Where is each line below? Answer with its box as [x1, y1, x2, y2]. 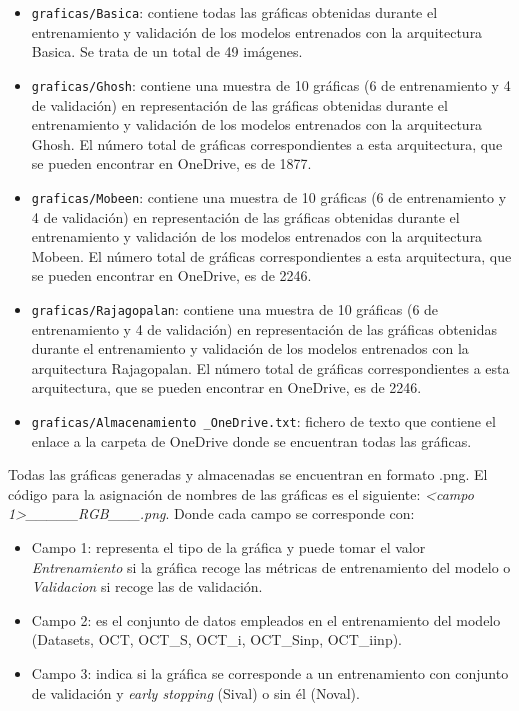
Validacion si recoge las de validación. [31, 576, 263, 597]
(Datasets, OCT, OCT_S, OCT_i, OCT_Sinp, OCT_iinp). [31, 629, 402, 650]
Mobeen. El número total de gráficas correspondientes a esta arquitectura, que [31, 245, 512, 266]
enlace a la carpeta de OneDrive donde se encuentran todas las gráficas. [31, 430, 472, 451]
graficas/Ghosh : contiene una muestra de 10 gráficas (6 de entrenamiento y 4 [31, 74, 511, 95]
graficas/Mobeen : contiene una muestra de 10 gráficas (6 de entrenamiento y [31, 186, 507, 207]
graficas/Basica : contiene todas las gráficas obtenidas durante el [31, 2, 438, 22]
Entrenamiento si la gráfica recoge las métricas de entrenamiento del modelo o [31, 556, 511, 577]
